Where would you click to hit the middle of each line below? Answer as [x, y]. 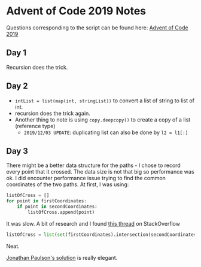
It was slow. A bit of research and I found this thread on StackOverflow [93, 223]
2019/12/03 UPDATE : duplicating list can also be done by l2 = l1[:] [106, 132]
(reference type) [35, 126]
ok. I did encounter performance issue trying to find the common [86, 178]
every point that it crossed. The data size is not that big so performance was [100, 172]
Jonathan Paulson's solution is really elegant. [62, 257]
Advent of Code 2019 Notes [76, 11]
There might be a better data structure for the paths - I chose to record [93, 165]
